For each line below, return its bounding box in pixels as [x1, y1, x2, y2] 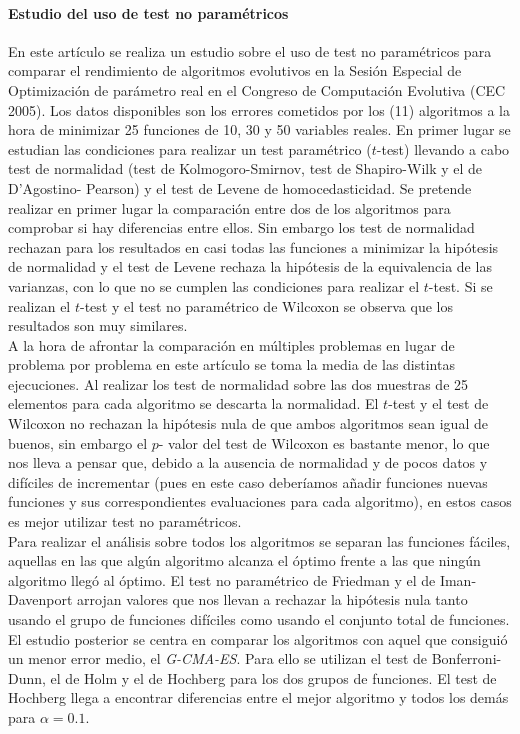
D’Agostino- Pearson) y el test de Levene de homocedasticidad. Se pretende [8, 177, 472, 198]
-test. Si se [428, 275, 493, 296]
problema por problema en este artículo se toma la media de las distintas [8, 354, 455, 375]
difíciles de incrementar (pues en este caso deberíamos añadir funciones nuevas [8, 471, 488, 492]
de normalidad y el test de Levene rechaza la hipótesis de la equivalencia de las [8, 256, 492, 277]
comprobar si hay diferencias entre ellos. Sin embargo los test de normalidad [8, 217, 475, 238]
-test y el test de [388, 393, 489, 414]
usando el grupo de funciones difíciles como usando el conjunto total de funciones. [8, 609, 510, 630]
